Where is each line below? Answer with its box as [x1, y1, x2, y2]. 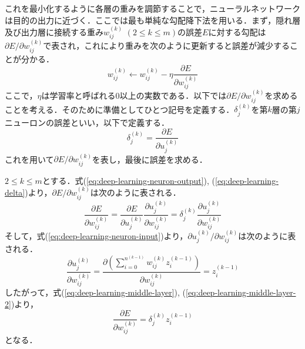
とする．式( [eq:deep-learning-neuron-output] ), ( [42, 174, 216, 186]
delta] [5, 186, 25, 199]
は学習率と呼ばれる [41, 89, 116, 102]
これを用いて [5, 153, 54, 165]
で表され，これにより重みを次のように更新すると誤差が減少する [43, 39, 290, 52]
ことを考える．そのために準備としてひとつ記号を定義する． [5, 103, 234, 115]
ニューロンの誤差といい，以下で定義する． [5, 116, 169, 128]
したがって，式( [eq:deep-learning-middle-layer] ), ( [5, 286, 186, 298]
